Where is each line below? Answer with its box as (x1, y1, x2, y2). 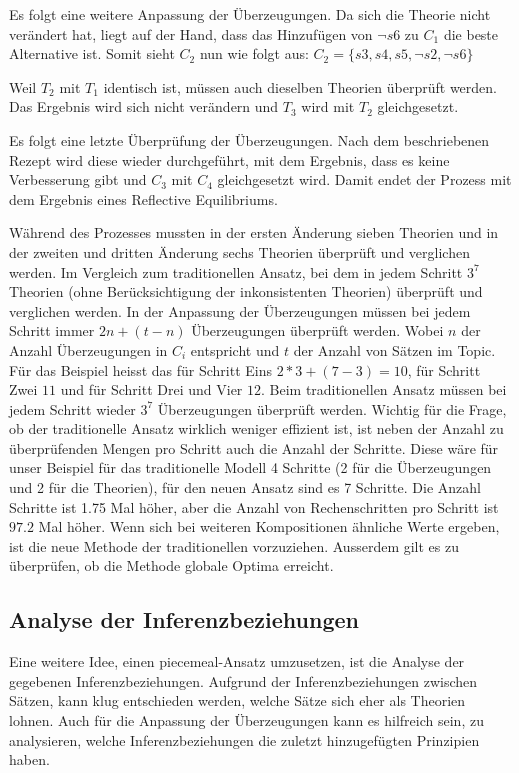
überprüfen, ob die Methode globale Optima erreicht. (9, 555, 334, 576)
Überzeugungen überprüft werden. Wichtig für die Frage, (157, 398, 507, 419)
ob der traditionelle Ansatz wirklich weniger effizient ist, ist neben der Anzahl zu (9, 418, 504, 439)
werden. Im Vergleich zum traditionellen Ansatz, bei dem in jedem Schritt (9, 261, 463, 282)
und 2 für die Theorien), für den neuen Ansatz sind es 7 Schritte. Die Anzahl (9, 477, 481, 498)
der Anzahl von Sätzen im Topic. (293, 339, 496, 360)
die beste (443, 23, 499, 44)
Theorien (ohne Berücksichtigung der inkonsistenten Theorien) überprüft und (9, 281, 483, 302)
